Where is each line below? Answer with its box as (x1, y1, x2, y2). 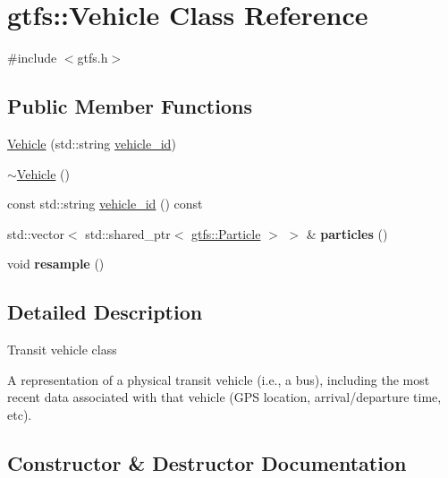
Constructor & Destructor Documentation (7, 448, 407, 476)
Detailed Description (7, 298, 203, 326)
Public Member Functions (7, 92, 252, 120)
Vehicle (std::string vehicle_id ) (7, 133, 176, 152)
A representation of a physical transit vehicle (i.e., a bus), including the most (7, 370, 430, 388)
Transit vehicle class (7, 340, 117, 359)
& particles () (306, 224, 388, 243)
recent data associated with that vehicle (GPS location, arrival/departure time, (7, 388, 442, 406)
